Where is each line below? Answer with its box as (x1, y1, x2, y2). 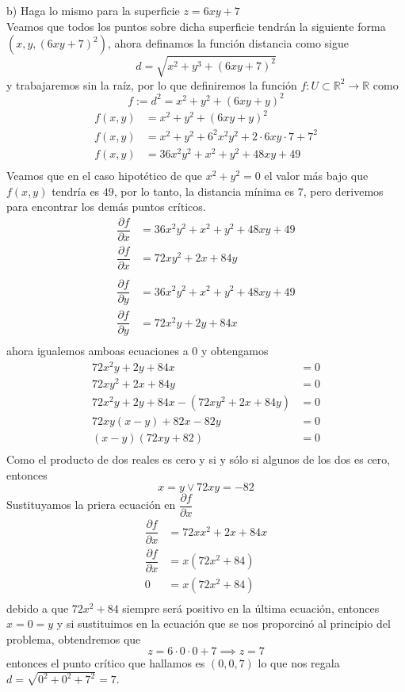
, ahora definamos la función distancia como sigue (108, 35, 349, 52)
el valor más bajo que (264, 167, 369, 184)
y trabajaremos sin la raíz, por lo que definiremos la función (6, 76, 297, 93)
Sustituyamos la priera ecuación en (6, 496, 176, 513)
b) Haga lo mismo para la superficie (6, 2, 180, 18)
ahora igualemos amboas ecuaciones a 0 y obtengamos (6, 342, 269, 359)
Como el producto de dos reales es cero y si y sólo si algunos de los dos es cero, (6, 451, 391, 468)
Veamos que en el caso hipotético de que (6, 167, 203, 184)
